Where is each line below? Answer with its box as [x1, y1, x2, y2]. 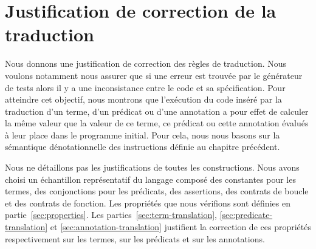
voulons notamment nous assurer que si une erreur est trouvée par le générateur [5, 69, 303, 81]
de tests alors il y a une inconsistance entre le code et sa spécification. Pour [5, 81, 286, 94]
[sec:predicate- [219, 208, 273, 221]
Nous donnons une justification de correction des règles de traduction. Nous [5, 57, 287, 70]
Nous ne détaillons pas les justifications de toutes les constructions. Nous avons [5, 161, 300, 174]
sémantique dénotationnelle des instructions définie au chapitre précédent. [5, 140, 280, 153]
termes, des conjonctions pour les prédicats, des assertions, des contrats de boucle [5, 185, 309, 197]
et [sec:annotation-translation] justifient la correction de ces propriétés [50, 220, 311, 233]
